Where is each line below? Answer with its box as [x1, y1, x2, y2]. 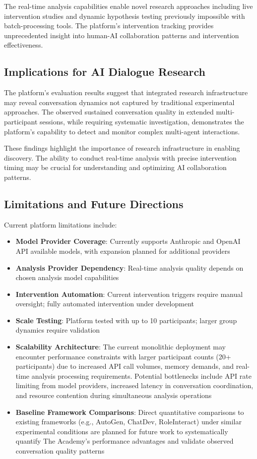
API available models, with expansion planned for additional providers [15, 245, 230, 256]
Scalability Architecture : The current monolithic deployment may [15, 342, 226, 352]
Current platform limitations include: [4, 219, 117, 229]
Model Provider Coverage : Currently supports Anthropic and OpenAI [15, 236, 241, 246]
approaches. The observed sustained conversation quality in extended [4, 107, 214, 117]
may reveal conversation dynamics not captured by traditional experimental [4, 97, 235, 107]
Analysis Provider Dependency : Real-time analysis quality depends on [15, 262, 244, 273]
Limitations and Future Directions [4, 196, 184, 211]
